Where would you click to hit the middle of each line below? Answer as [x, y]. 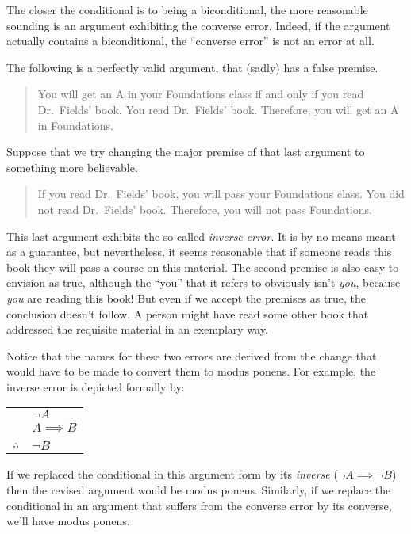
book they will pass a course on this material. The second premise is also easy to [203, 267]
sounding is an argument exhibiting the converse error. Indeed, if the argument [198, 25]
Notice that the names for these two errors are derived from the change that [192, 355]
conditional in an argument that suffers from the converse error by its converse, [199, 505]
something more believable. [72, 167]
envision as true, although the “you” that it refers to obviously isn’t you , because [204, 282]
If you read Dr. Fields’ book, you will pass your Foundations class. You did [221, 194]
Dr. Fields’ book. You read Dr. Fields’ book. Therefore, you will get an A [218, 109]
